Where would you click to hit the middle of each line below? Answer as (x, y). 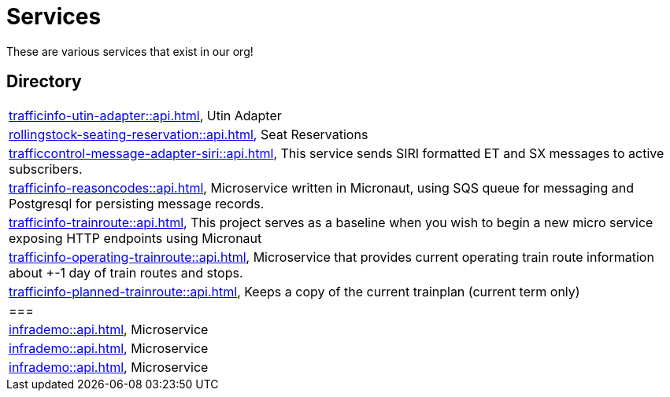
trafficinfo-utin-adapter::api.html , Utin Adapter (145, 115)
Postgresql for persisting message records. (137, 203)
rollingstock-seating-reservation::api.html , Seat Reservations (189, 134)
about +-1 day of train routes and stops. (126, 272)
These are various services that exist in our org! (130, 51)
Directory (44, 82)
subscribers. (46, 169)
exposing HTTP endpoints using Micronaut (135, 238)
